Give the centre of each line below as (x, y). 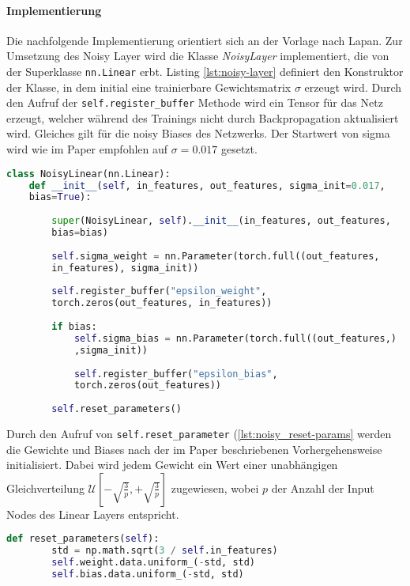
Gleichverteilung (45, 488)
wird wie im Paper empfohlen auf (87, 149)
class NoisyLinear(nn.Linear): (88, 174)
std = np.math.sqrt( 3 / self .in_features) (165, 551)
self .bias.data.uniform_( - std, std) (148, 575)
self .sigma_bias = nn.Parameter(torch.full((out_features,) (235, 338)
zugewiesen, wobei (215, 488)
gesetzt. (239, 149)
